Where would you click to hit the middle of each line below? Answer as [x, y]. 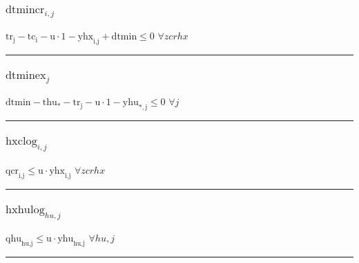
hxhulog [25, 209]
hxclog [21, 142]
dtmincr [25, 9]
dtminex [26, 76]
